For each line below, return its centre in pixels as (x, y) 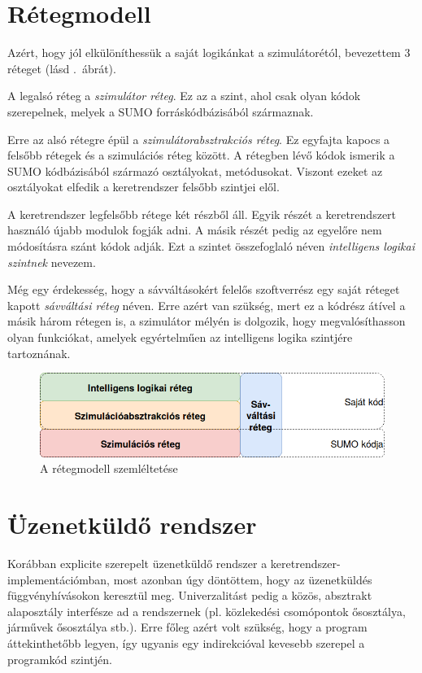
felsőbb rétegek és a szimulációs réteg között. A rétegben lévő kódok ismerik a (201, 155)
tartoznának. (39, 353)
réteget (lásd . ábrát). (62, 68)
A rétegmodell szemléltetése (109, 468)
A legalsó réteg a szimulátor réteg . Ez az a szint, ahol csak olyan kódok (184, 96)
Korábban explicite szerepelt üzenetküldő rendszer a (137, 564)
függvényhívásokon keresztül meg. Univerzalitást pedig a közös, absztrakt (190, 595)
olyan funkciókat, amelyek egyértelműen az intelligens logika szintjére (180, 337)
